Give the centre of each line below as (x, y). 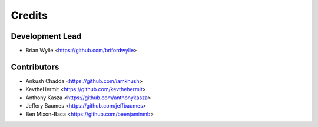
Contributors (35, 67)
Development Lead (46, 36)
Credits (29, 15)
